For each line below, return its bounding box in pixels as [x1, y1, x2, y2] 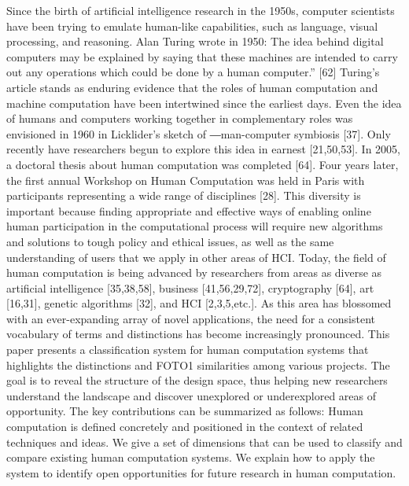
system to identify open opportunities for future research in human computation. [6, 464, 396, 480]
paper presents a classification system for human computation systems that [6, 341, 369, 358]
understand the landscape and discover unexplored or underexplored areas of [6, 387, 377, 403]
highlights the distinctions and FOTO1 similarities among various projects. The [6, 356, 390, 373]
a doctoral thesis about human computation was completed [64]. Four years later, [6, 156, 399, 172]
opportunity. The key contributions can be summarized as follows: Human [6, 403, 363, 419]
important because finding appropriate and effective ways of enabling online [6, 202, 371, 219]
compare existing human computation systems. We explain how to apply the [6, 449, 375, 466]
